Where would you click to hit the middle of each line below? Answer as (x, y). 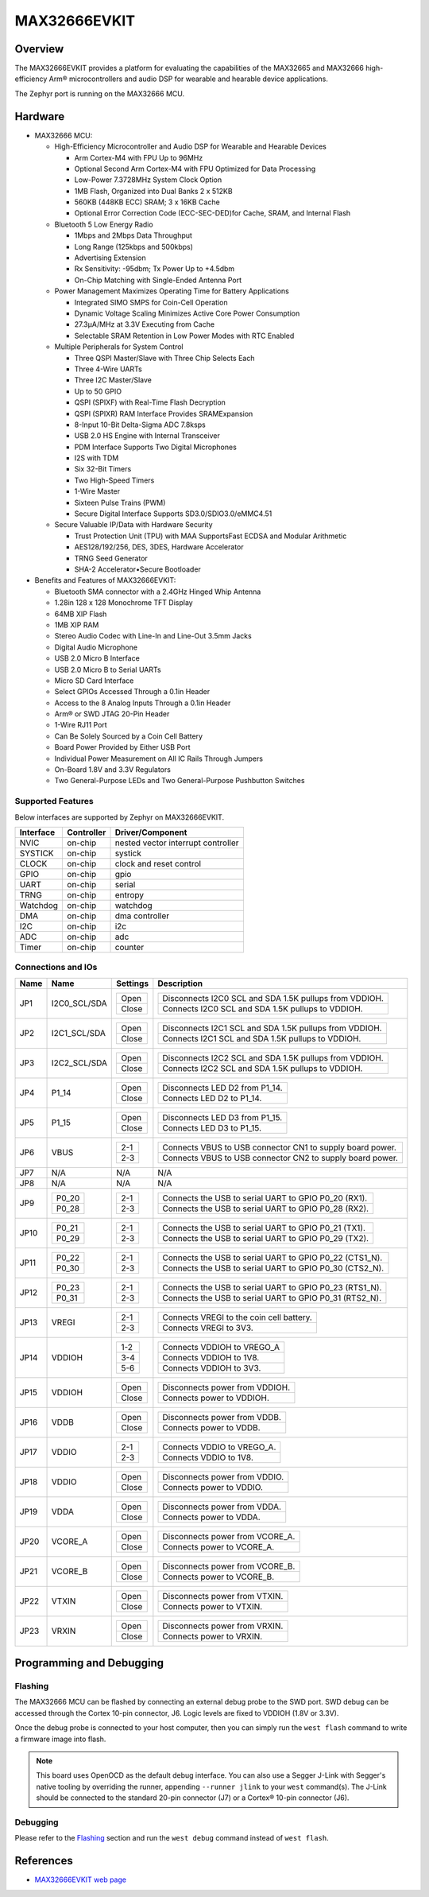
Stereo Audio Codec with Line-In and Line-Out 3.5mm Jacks (153, 636)
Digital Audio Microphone (96, 647)
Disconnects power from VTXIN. (223, 1596)
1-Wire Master (97, 491)
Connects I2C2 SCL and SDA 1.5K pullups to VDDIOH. (263, 1068)
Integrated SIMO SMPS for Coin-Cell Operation (151, 302)
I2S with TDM (97, 458)
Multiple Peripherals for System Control (119, 347)
